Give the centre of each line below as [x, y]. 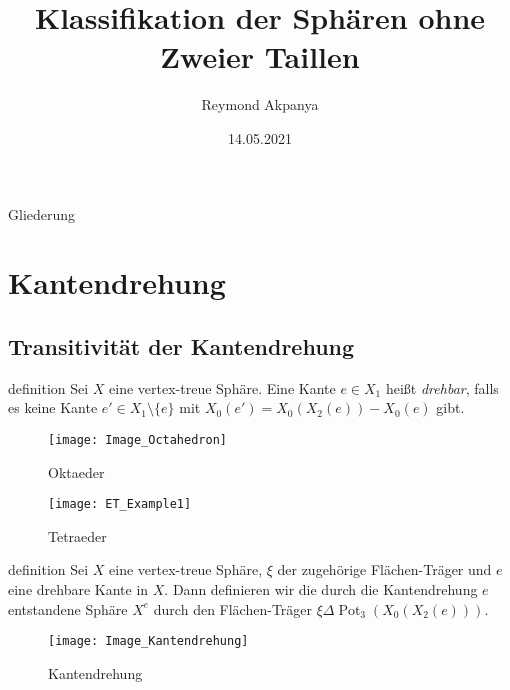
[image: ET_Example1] [120, 504]
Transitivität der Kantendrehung [181, 345]
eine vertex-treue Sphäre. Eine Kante [222, 387]
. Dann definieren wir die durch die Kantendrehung [321, 588]
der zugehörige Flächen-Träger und [384, 569]
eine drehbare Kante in [78, 588]
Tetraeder [77, 535]
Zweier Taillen [260, 56]
